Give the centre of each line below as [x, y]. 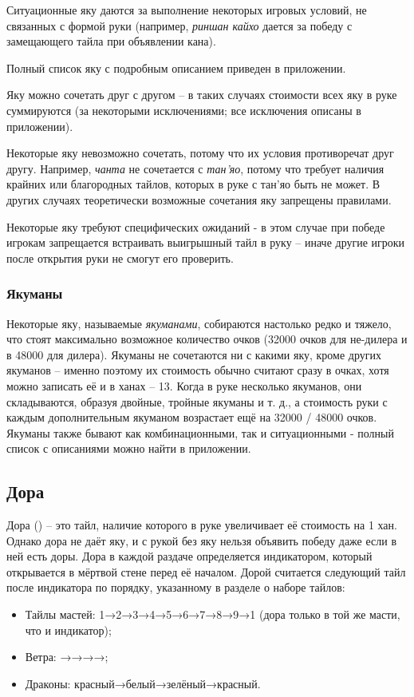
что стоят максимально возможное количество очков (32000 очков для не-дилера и [207, 339]
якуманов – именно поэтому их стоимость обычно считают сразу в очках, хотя [198, 370]
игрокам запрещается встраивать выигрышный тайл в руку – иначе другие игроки [206, 242]
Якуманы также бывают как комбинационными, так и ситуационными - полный [200, 432]
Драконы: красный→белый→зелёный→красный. [143, 683]
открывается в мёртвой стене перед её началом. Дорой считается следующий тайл [206, 571]
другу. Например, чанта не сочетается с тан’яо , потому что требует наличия [195, 168]
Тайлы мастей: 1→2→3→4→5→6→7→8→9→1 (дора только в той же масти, [213, 614]
